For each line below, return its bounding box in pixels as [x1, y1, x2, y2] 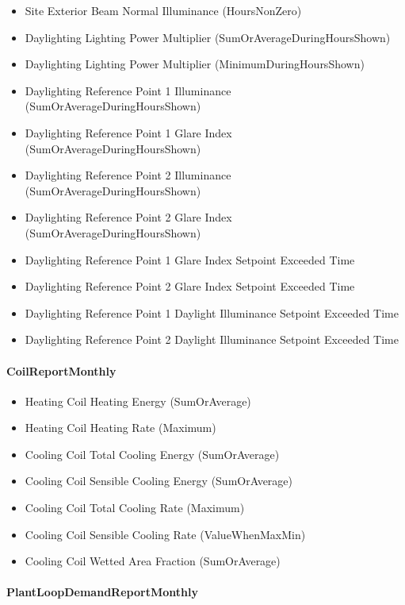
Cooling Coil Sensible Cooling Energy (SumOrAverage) [25, 472, 292, 489]
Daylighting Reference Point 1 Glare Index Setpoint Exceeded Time [25, 251, 355, 268]
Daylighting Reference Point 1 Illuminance [25, 82, 231, 98]
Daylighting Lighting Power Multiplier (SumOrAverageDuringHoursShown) [25, 29, 391, 45]
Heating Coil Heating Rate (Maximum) [25, 419, 216, 436]
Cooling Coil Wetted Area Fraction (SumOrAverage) [25, 553, 281, 569]
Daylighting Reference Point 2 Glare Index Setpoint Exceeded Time [25, 278, 355, 295]
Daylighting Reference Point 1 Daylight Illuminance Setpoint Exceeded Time [25, 304, 399, 321]
